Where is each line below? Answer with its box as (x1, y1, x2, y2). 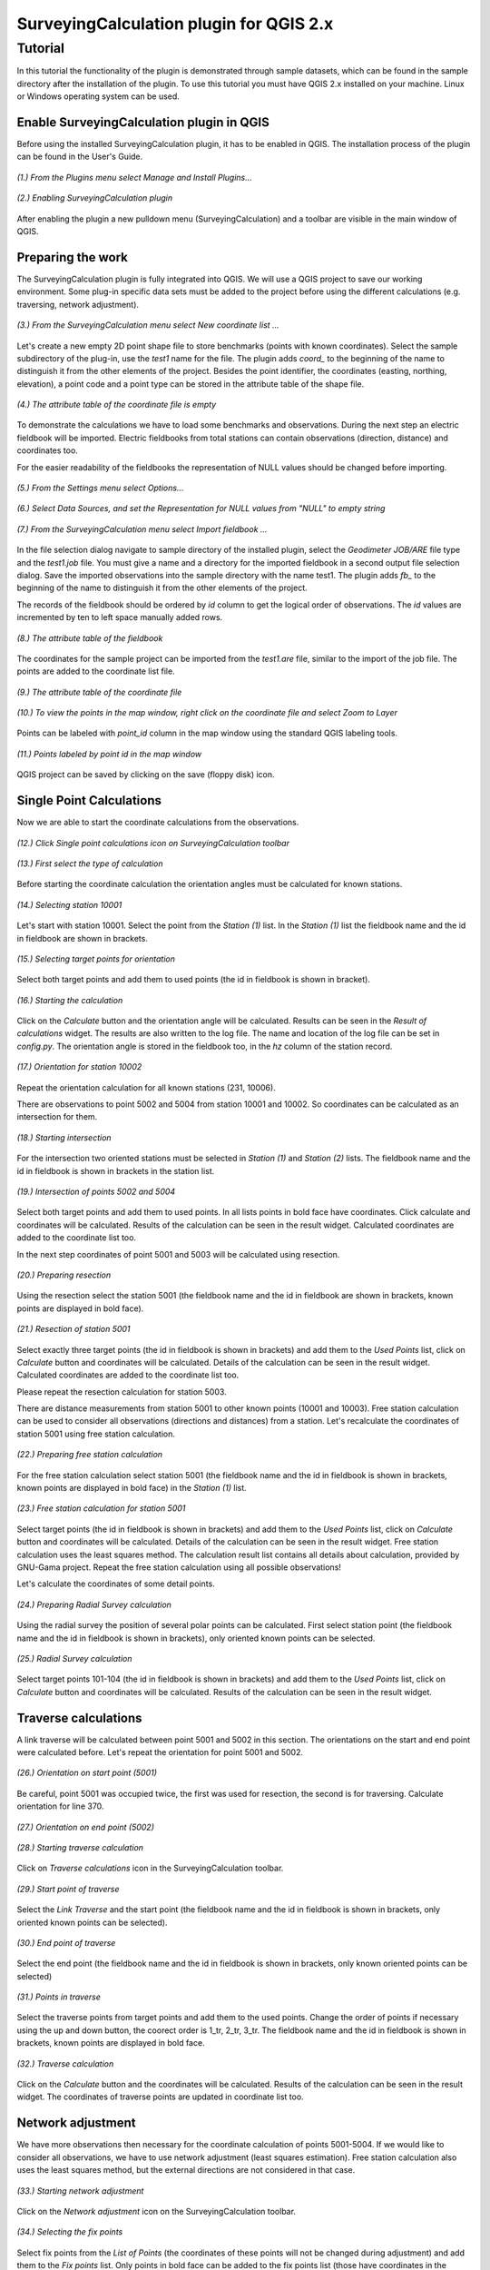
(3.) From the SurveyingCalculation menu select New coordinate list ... (16, 320, 280, 331)
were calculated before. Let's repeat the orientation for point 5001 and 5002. (16, 1747, 304, 1757)
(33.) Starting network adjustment (16, 2185, 144, 2196)
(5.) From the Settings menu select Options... (16, 482, 184, 494)
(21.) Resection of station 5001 (16, 1324, 131, 1335)
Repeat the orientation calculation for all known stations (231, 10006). (16, 1081, 276, 1093)
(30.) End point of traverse (16, 1937, 116, 1948)
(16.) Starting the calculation (16, 994, 123, 1005)
